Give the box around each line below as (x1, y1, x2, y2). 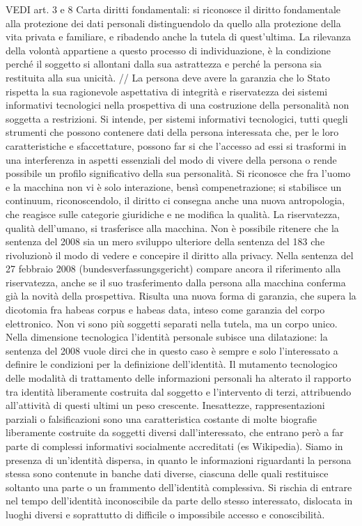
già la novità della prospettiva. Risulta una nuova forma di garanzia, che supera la (6, 288, 356, 303)
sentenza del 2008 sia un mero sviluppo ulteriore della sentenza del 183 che (6, 234, 325, 249)
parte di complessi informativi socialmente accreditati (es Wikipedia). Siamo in (6, 439, 343, 453)
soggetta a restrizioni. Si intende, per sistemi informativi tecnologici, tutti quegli (6, 111, 348, 125)
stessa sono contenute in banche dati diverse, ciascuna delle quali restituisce (6, 466, 329, 481)
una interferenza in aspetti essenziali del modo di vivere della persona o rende (6, 152, 337, 167)
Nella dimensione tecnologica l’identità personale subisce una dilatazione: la (6, 330, 328, 344)
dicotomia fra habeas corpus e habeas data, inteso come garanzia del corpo (6, 302, 325, 317)
